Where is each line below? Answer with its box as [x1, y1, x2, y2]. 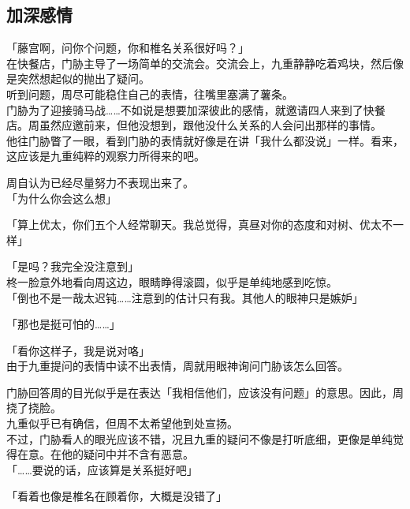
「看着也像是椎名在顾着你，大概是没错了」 [6, 488, 227, 504]
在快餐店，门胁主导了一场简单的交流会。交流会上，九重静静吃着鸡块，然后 [6, 54, 393, 71]
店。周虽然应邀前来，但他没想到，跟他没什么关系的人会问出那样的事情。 [6, 117, 382, 133]
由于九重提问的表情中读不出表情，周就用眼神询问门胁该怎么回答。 [6, 357, 348, 374]
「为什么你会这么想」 [6, 189, 117, 206]
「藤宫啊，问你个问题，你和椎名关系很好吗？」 [6, 39, 249, 56]
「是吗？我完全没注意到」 [6, 258, 139, 275]
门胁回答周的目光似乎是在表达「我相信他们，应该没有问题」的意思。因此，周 [6, 384, 404, 400]
